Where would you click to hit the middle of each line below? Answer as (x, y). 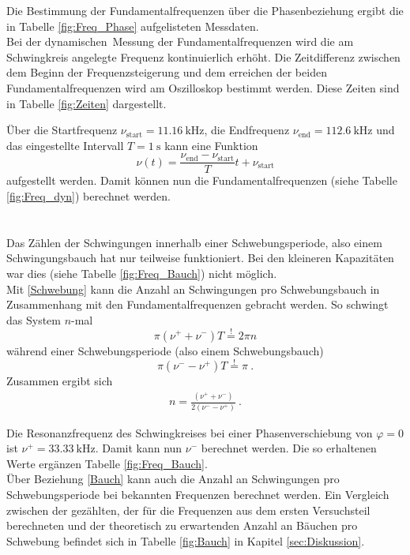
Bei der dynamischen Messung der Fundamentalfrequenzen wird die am (180, 41)
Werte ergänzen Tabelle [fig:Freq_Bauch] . (107, 463)
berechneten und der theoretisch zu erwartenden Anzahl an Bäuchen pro (182, 525)
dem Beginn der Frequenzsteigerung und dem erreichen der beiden (167, 72)
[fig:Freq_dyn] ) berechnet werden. (89, 196)
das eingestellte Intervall (65, 145)
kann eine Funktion (211, 145)
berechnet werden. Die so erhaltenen (289, 448)
